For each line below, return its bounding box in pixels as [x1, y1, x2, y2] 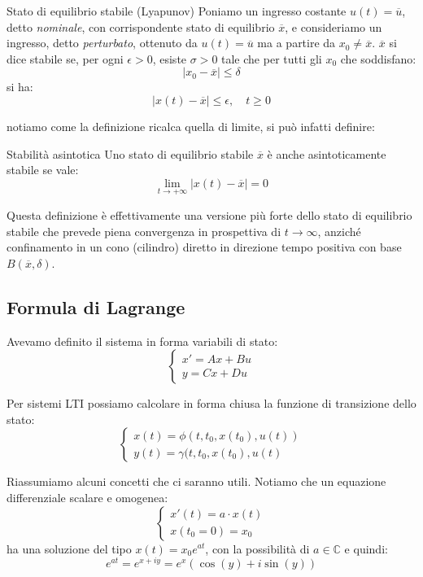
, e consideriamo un [285, 18, 382, 35]
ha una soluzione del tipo [7, 540, 132, 557]
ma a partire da [257, 34, 336, 51]
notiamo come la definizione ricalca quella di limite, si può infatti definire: [7, 117, 375, 134]
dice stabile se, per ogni [7, 50, 124, 67]
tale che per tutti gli [221, 50, 322, 67]
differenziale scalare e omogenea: [7, 488, 168, 505]
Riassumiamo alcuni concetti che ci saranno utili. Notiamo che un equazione [7, 473, 386, 490]
